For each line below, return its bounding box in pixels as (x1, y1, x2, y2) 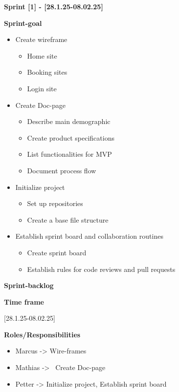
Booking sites (27, 67, 67, 77)
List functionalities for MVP (27, 149, 112, 159)
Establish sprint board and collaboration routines (15, 231, 163, 241)
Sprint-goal (4, 18, 42, 28)
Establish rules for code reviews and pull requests (27, 264, 176, 274)
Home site (27, 50, 57, 61)
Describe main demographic (27, 116, 111, 126)
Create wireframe (15, 34, 67, 44)
